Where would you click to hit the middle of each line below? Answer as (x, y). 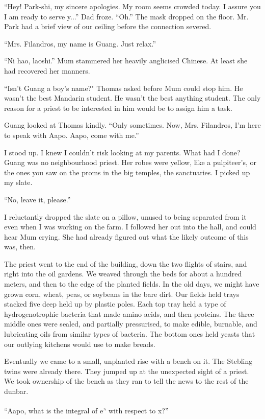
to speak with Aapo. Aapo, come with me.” (72, 135)
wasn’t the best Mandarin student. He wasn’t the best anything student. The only (132, 98)
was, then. (20, 247)
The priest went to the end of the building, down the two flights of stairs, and (126, 263)
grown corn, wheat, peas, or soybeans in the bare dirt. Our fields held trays (122, 294)
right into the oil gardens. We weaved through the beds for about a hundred (123, 274)
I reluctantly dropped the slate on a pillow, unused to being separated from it (125, 216)
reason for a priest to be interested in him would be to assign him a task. (118, 108)
